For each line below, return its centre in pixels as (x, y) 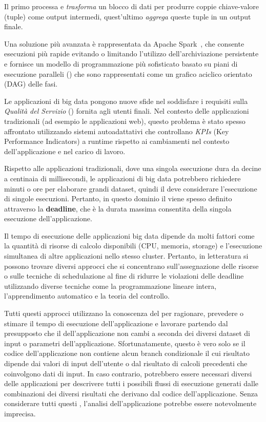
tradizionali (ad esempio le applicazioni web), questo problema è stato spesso (125, 121)
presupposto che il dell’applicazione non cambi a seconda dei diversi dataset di (127, 333)
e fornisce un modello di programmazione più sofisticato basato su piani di (121, 63)
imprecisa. (20, 413)
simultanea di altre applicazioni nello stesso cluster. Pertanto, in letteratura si (126, 256)
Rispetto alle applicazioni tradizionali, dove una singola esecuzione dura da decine (133, 168)
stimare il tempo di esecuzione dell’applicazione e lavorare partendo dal (116, 323)
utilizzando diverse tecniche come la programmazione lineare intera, (110, 286)
